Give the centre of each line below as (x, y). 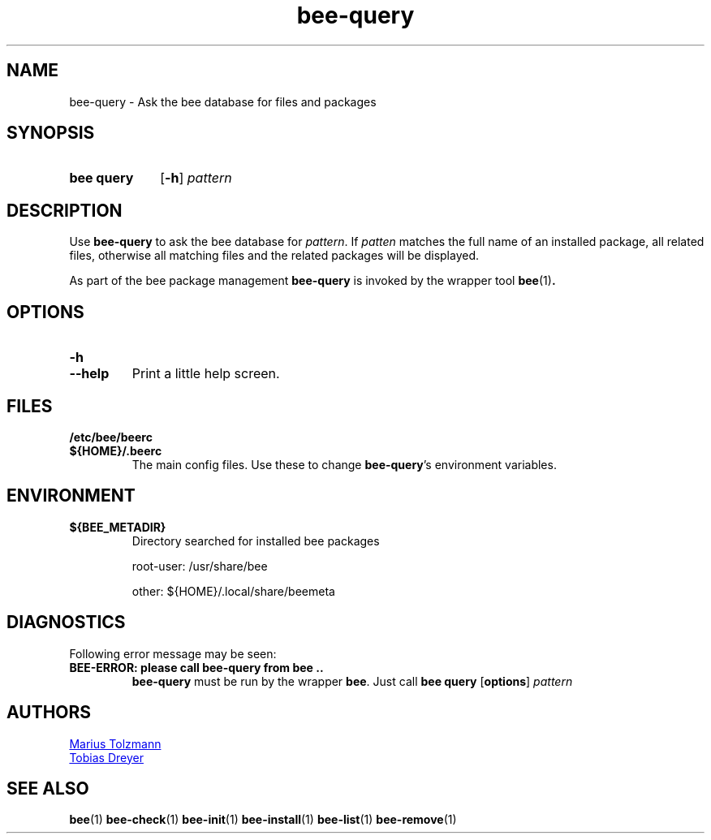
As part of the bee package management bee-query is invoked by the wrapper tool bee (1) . (312, 281)
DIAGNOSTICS (66, 622)
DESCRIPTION (65, 210)
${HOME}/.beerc (116, 450)
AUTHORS (49, 713)
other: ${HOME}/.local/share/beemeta (233, 591)
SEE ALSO (48, 788)
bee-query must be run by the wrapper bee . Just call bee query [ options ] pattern (352, 681)
